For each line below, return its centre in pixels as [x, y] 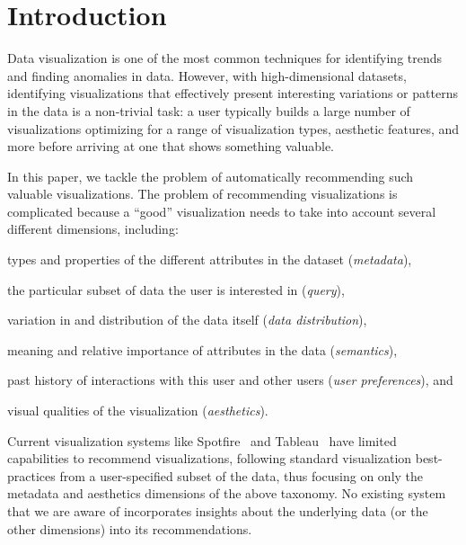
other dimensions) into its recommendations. [130, 528]
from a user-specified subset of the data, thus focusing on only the [242, 475]
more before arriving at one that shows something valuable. [171, 146]
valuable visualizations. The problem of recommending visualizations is [202, 194]
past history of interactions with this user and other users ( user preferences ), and [230, 380]
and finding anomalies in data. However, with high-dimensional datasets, [207, 75]
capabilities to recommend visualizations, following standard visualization [210, 458]
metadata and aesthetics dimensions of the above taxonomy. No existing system [227, 493]
